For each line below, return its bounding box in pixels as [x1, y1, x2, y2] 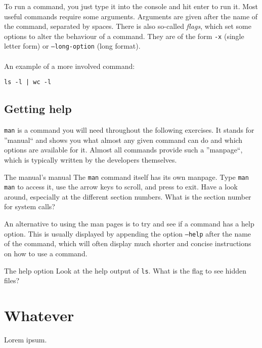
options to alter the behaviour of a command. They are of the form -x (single [4, 30, 244, 41]
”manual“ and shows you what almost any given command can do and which [4, 134, 243, 145]
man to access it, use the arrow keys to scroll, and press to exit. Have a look [4, 181, 238, 192]
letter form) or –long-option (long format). [4, 41, 141, 51]
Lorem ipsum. [4, 334, 47, 344]
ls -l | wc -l [4, 79, 52, 86]
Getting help [4, 101, 72, 117]
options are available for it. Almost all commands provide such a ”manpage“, [4, 144, 243, 155]
